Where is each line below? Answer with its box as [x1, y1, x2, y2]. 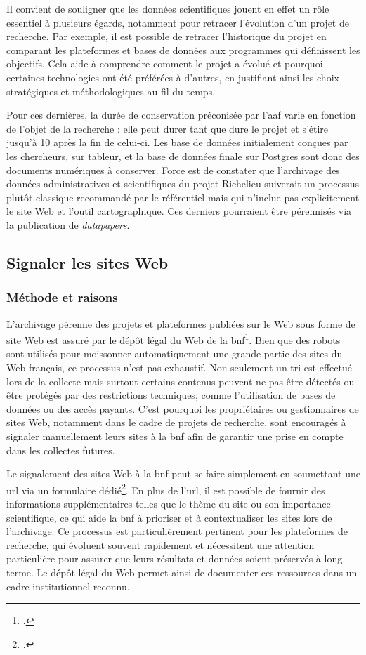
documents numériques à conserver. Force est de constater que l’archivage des [6, 162, 340, 177]
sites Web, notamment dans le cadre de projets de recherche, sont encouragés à [6, 415, 346, 430]
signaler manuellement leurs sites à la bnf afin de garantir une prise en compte [6, 428, 344, 443]
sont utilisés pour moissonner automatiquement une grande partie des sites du [6, 346, 343, 361]
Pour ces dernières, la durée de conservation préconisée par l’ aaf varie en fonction [6, 107, 356, 122]
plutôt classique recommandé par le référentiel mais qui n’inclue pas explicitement [6, 190, 360, 204]
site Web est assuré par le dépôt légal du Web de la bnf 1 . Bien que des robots [6, 331, 341, 347]
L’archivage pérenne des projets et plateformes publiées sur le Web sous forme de [6, 316, 355, 331]
